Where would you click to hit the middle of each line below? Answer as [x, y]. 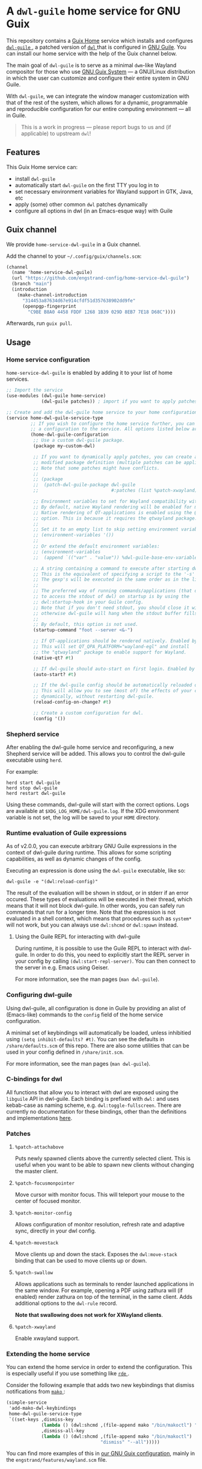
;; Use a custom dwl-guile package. [79, 441]
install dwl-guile [35, 179]
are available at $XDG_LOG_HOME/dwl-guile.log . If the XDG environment [93, 811]
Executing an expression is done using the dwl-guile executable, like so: [96, 871]
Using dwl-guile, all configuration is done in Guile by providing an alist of [96, 1008]
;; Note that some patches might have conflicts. [96, 468]
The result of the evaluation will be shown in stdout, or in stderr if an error [97, 893]
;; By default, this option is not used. [85, 625]
